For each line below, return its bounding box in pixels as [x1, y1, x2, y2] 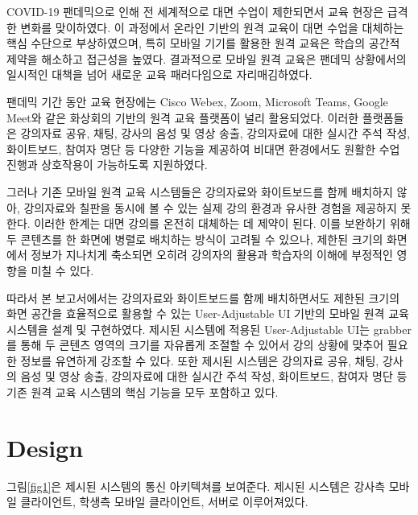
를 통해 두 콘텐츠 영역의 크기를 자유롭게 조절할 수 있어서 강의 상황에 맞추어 [6, 336, 384, 353]
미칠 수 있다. [31, 262, 94, 278]
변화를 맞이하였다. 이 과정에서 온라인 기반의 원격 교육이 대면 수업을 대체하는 [20, 19, 404, 35]
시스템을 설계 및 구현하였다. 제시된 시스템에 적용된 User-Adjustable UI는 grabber [6, 320, 412, 337]
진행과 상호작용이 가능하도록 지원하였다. [6, 156, 208, 173]
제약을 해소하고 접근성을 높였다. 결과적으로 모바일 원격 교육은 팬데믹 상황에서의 [6, 50, 407, 67]
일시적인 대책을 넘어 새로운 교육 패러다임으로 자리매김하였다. [6, 66, 312, 83]
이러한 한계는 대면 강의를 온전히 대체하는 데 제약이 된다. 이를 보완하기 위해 [34, 215, 411, 232]
